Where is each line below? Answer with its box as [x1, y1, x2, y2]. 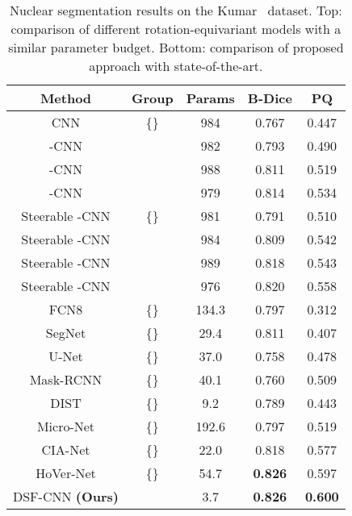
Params [186, 89, 235, 107]
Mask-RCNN [29, 370, 103, 389]
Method [40, 89, 92, 107]
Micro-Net [36, 417, 95, 435]
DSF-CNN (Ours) [13, 487, 119, 506]
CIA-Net [41, 440, 90, 459]
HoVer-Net [36, 464, 96, 482]
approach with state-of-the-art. [89, 56, 263, 75]
